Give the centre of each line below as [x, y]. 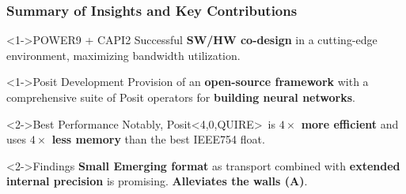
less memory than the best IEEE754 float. [158, 139]
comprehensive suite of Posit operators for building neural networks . [181, 97]
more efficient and [350, 123]
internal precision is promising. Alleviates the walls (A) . [157, 181]
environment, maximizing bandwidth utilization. [123, 55]
